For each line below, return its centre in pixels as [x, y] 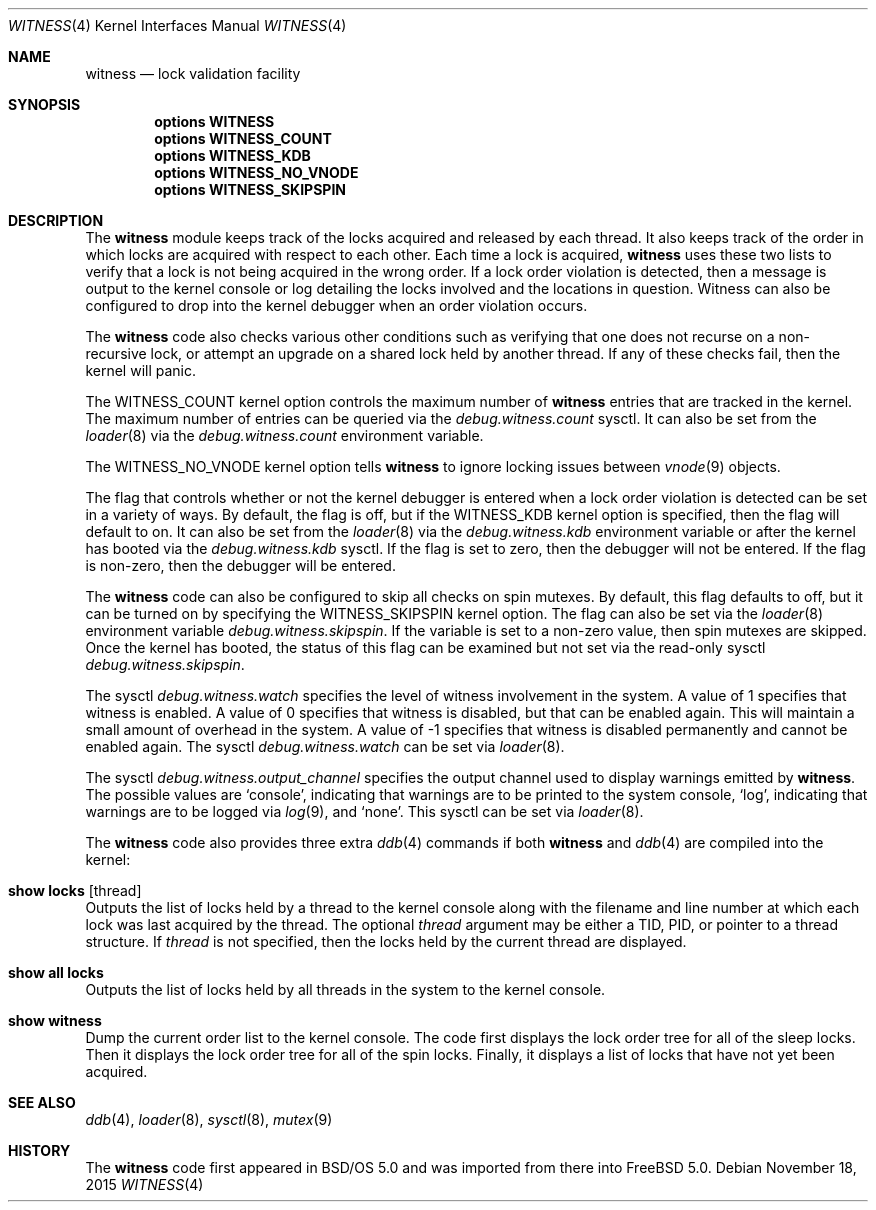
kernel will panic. [141, 370]
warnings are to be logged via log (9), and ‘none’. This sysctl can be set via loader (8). [364, 811]
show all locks [56, 972]
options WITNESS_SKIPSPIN [250, 189]
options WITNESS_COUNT [243, 138]
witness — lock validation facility [193, 73]
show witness [55, 1020]
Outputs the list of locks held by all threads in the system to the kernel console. [345, 989]
